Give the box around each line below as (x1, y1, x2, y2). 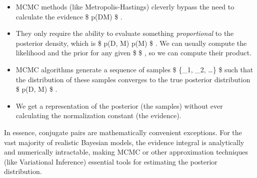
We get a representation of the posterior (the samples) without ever (15, 100, 223, 111)
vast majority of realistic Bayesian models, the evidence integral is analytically (4, 137, 244, 147)
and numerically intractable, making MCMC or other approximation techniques (4, 147, 248, 157)
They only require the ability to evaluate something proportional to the (15, 28, 234, 38)
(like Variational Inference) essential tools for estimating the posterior (4, 156, 217, 167)
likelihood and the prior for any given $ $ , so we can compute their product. (15, 47, 252, 58)
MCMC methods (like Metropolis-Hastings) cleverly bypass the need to (15, 1, 234, 11)
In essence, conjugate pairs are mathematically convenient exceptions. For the (4, 127, 242, 137)
